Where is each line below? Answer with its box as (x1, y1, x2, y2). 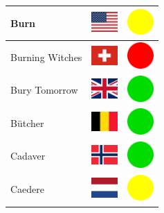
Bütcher (10, 115, 44, 130)
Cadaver (10, 148, 46, 163)
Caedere (10, 182, 45, 196)
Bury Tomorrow (10, 83, 78, 97)
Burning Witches (10, 49, 82, 64)
